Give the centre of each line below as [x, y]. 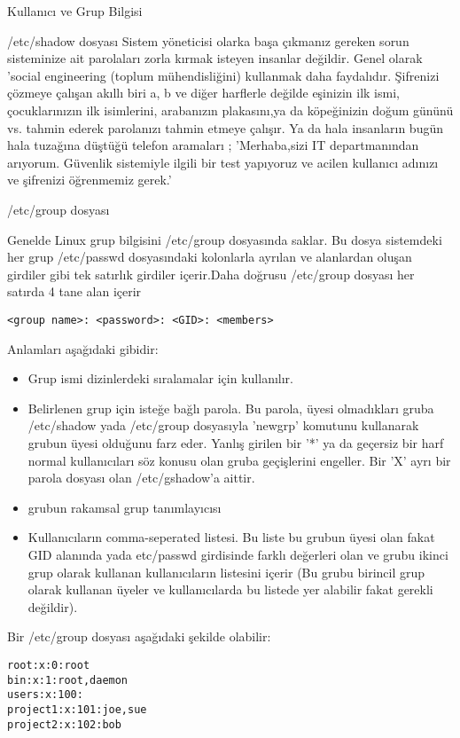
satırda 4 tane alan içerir [74, 291]
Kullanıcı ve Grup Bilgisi [75, 11]
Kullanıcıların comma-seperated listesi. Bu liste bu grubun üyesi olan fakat [231, 537]
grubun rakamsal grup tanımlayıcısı [125, 507]
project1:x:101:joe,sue [77, 709]
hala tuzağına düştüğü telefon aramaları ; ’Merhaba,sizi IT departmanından [213, 145]
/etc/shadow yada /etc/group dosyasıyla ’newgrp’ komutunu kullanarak [223, 425]
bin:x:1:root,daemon [68, 680]
